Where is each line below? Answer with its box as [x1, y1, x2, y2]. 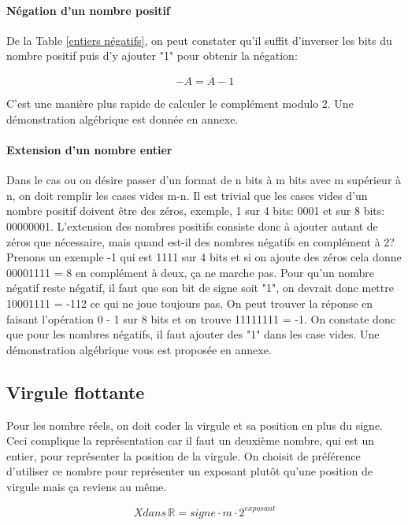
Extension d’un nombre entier [6, 141, 172, 157]
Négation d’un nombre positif [6, 2, 170, 18]
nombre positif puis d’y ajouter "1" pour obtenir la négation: [6, 47, 298, 64]
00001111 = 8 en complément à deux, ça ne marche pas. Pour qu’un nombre [6, 264, 375, 280]
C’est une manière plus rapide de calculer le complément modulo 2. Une [6, 95, 354, 112]
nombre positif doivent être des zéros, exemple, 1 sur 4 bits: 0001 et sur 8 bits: [6, 202, 385, 219]
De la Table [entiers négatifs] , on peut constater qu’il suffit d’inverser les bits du [6, 31, 392, 48]
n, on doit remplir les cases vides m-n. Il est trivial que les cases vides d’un [6, 187, 368, 203]
